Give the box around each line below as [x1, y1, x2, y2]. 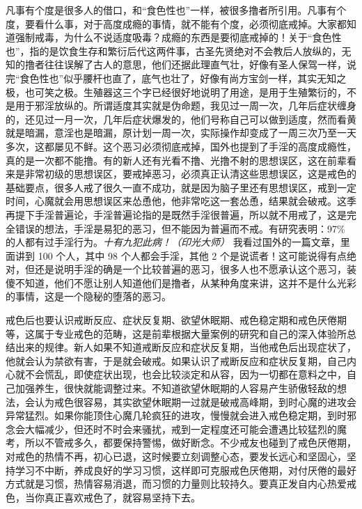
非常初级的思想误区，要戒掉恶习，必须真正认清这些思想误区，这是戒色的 [24, 166, 356, 181]
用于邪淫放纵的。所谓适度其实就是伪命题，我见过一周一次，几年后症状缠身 [15, 98, 356, 113]
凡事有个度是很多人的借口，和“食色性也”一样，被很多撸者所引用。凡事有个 [6, 3, 347, 17]
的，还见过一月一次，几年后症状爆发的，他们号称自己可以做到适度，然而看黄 [6, 111, 356, 126]
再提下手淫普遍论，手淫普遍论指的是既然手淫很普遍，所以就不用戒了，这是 [6, 207, 347, 221]
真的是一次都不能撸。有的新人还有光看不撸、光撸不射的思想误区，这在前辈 [6, 152, 347, 167]
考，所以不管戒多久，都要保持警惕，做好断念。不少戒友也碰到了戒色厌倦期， [6, 435, 356, 450]
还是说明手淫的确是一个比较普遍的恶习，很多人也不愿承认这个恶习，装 [34, 262, 356, 276]
